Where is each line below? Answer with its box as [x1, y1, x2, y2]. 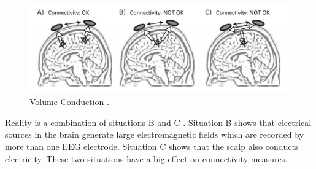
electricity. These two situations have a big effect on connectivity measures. [5, 152, 288, 165]
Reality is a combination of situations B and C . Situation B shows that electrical [5, 116, 312, 128]
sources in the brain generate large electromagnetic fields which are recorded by [5, 128, 304, 141]
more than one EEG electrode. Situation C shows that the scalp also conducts [5, 140, 299, 153]
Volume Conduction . [29, 95, 109, 108]
